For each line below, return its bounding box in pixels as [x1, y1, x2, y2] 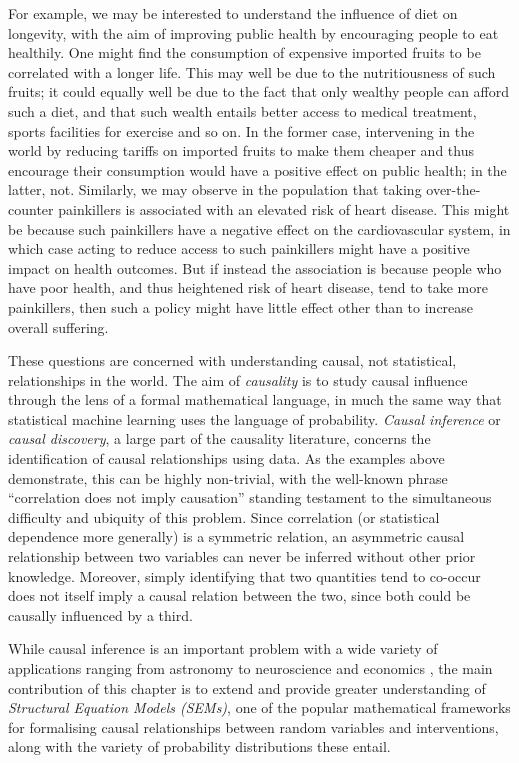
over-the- [426, 179, 481, 200]
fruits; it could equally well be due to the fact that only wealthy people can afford [8, 81, 510, 102]
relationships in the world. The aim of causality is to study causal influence [8, 369, 468, 390]
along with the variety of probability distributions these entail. [8, 736, 391, 757]
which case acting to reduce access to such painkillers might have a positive [8, 238, 470, 259]
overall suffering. [8, 316, 109, 337]
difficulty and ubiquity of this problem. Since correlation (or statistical [8, 506, 440, 527]
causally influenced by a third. [8, 604, 193, 625]
